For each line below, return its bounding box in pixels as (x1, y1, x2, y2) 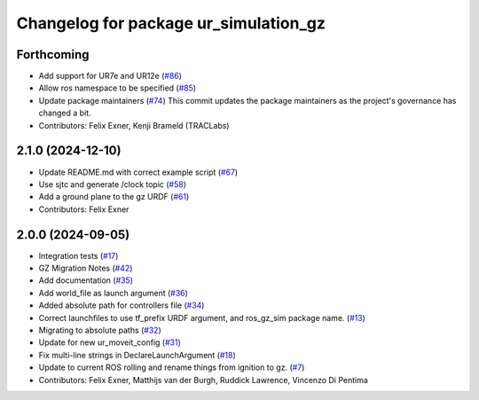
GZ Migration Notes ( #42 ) (38, 263, 133, 273)
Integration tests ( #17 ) (38, 250, 119, 261)
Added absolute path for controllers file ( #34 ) (38, 300, 205, 310)
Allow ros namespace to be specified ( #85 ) (38, 82, 197, 93)
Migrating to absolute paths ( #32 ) (38, 325, 161, 335)
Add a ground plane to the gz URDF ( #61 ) (38, 192, 190, 202)
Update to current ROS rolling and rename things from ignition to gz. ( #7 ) (38, 362, 305, 373)
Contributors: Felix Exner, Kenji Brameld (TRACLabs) (38, 120, 230, 130)
